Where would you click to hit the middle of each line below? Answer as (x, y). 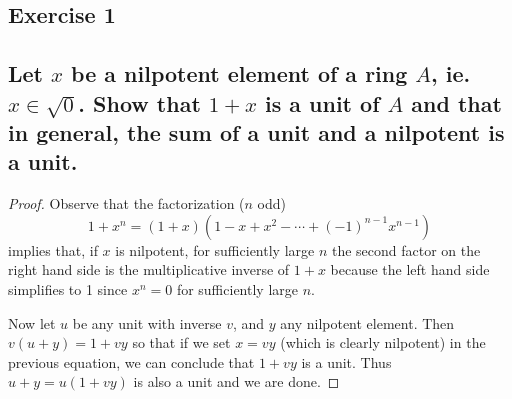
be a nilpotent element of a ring (239, 73)
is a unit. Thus (346, 361)
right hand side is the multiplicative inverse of (149, 269)
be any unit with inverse (147, 322)
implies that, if (53, 249)
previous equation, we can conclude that (131, 361)
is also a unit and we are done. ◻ (236, 381)
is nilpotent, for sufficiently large (215, 249)
